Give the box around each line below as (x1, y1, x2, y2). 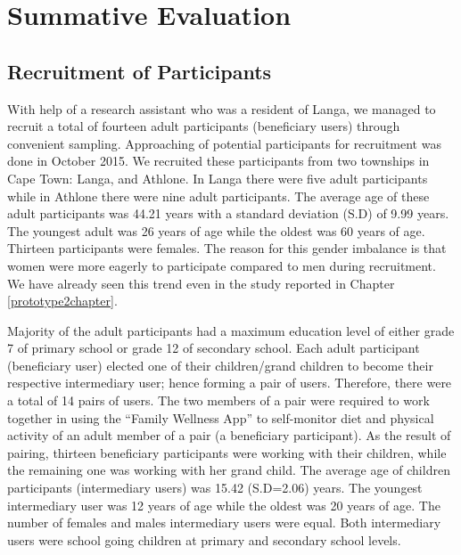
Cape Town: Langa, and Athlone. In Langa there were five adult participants (7, 168, 428, 187)
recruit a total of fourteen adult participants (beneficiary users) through (7, 117, 400, 135)
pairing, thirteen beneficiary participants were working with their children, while (7, 443, 447, 461)
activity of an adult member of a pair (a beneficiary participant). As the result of (7, 426, 451, 445)
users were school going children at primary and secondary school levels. (7, 530, 401, 549)
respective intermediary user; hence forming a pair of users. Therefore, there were (7, 373, 452, 392)
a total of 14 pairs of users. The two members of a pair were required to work (7, 391, 430, 410)
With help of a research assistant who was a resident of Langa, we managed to (7, 99, 436, 118)
